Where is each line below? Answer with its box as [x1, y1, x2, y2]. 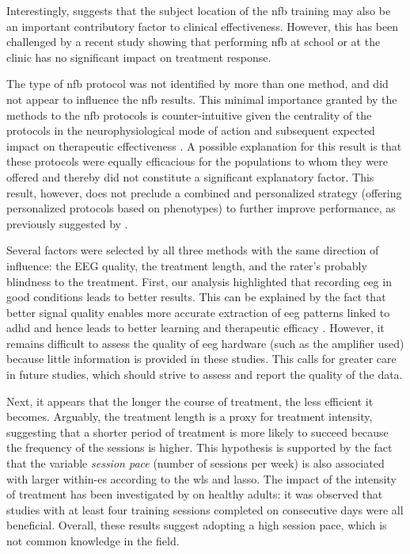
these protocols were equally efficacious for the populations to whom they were [6, 153, 388, 170]
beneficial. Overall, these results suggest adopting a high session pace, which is [6, 517, 387, 533]
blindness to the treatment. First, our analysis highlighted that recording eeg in [6, 273, 392, 289]
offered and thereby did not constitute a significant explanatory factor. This [6, 168, 374, 185]
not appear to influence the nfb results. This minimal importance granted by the [6, 90, 397, 107]
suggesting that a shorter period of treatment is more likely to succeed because [6, 423, 389, 440]
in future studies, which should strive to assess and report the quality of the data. [6, 366, 403, 383]
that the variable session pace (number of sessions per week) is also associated [6, 455, 385, 472]
